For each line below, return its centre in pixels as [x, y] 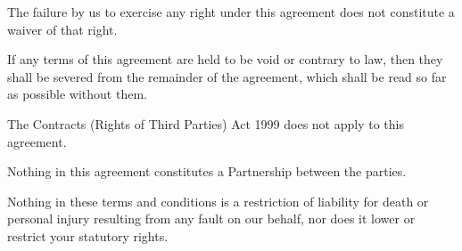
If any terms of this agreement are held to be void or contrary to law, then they [225, 59]
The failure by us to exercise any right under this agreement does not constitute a [231, 12]
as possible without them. [77, 94]
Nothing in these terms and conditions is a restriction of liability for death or [218, 201]
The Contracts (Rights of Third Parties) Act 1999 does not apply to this [206, 123]
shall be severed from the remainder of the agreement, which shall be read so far [227, 76]
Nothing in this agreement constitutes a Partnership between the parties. [207, 171]
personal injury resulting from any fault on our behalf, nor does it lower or [211, 219]
